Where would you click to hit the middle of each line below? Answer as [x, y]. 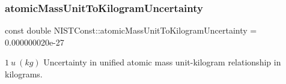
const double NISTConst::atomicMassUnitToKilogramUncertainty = [131, 30]
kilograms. [24, 74]
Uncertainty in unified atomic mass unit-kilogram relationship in [162, 62]
